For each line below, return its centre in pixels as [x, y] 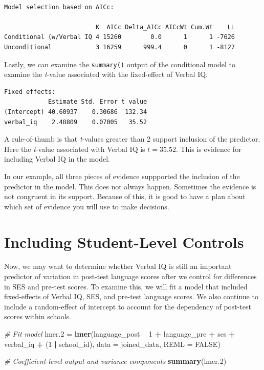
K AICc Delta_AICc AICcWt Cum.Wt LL [165, 27]
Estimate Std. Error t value [97, 102]
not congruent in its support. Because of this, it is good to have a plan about [125, 196]
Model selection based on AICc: [59, 7]
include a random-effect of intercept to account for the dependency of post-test [128, 306]
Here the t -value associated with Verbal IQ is [75, 149]
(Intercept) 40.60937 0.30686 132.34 [76, 112]
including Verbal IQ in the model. [57, 159]
